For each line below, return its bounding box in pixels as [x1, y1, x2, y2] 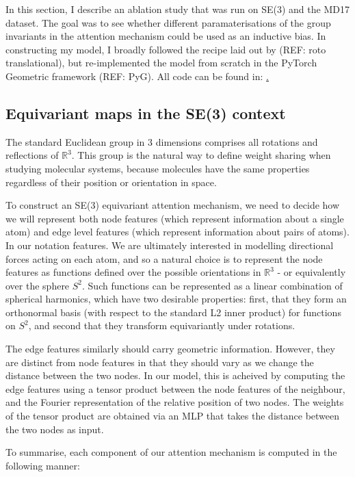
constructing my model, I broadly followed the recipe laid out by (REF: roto [5, 42, 326, 56]
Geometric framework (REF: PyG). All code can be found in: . [5, 68, 269, 83]
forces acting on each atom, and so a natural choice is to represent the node [5, 251, 323, 266]
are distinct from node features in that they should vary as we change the [5, 354, 314, 369]
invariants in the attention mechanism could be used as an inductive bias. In [5, 29, 326, 43]
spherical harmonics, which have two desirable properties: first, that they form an [5, 292, 347, 306]
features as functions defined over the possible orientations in [5, 265, 261, 279]
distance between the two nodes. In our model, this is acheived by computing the [5, 368, 345, 383]
